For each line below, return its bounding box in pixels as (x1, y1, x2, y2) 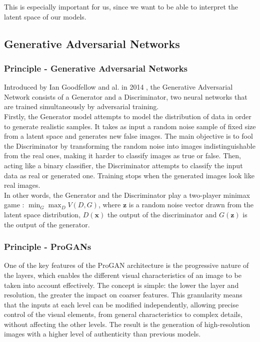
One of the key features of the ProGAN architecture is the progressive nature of (4, 260, 249, 270)
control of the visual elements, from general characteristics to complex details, (4, 309, 242, 319)
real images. (4, 180, 40, 190)
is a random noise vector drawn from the (128, 199, 253, 210)
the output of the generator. (4, 219, 90, 229)
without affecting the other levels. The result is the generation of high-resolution (4, 318, 250, 329)
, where (98, 199, 121, 210)
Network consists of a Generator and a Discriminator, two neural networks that (4, 91, 247, 102)
